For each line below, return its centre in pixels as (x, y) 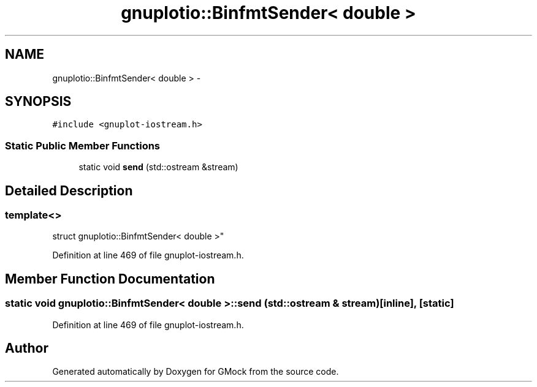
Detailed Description (69, 190)
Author (27, 348)
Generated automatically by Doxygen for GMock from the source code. (196, 372)
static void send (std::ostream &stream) (158, 167)
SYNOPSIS (38, 102)
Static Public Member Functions (83, 145)
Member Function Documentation (110, 279)
